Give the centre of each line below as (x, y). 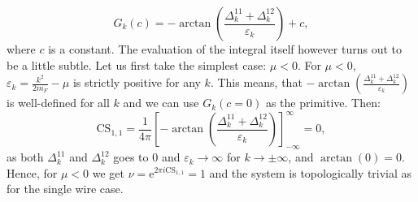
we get (108, 172)
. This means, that (256, 82)
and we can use (161, 103)
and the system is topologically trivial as (311, 172)
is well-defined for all (58, 103)
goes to (131, 157)
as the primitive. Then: (323, 103)
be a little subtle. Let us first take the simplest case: (137, 64)
